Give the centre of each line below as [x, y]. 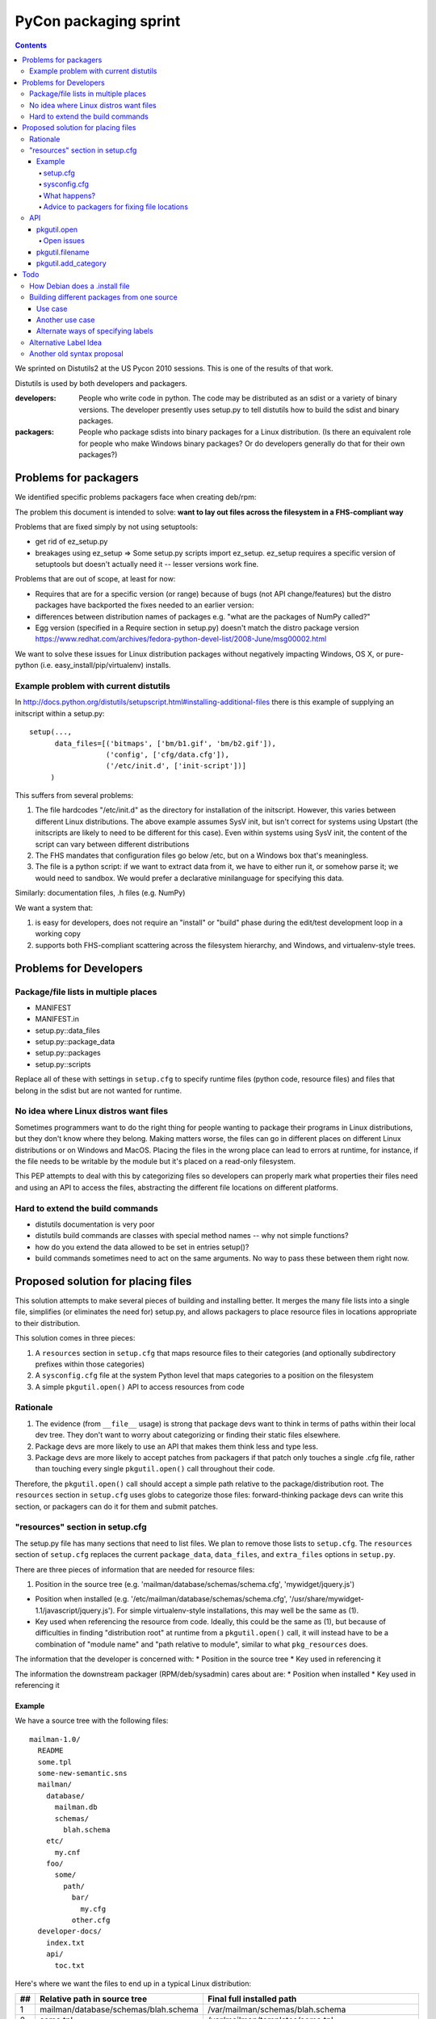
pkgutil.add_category [71, 263]
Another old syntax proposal [77, 354]
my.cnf [67, 1852]
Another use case [66, 320]
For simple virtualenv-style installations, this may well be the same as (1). [238, 1610]
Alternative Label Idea [66, 342]
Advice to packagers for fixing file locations [116, 207]
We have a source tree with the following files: [92, 1721]
